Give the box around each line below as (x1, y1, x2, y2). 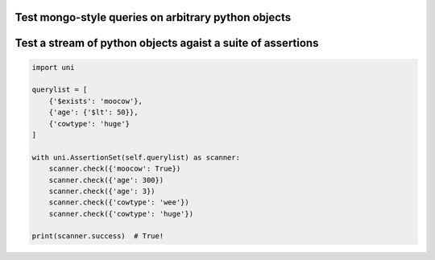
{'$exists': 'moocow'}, (48, 97, 143, 105)
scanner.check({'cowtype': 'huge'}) (48, 209, 193, 218)
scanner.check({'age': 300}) (48, 175, 164, 184)
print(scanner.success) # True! (31, 232, 164, 241)
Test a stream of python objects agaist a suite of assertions (14, 36, 319, 50)
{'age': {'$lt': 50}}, (48, 108, 139, 117)
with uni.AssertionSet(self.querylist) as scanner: (31, 153, 241, 162)
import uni (31, 63, 75, 72)
